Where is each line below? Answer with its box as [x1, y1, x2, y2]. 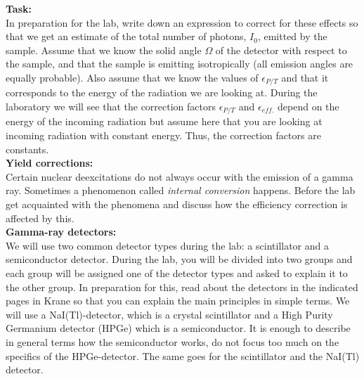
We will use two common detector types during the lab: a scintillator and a [6, 238, 329, 252]
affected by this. [6, 210, 74, 225]
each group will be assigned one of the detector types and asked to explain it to [6, 266, 348, 280]
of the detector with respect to [215, 42, 347, 57]
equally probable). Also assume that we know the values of [6, 70, 259, 84]
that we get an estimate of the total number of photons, [6, 29, 247, 44]
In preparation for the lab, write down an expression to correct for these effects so [6, 15, 358, 30]
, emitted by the [257, 29, 327, 44]
